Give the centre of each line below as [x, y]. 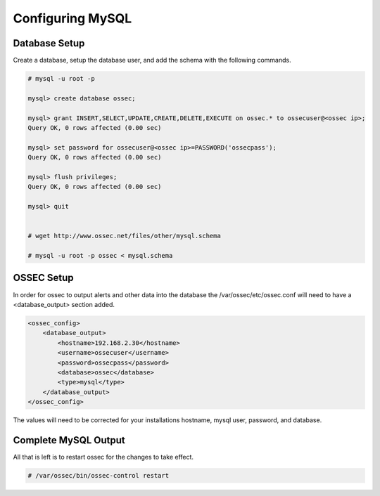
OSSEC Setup [43, 278]
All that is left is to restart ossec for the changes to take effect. [103, 457]
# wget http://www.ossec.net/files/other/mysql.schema [124, 236]
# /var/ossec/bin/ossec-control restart [98, 475]
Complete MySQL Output [69, 440]
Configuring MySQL [72, 18]
